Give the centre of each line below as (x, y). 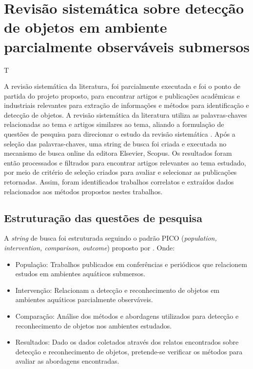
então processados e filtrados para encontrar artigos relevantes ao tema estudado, (125, 162)
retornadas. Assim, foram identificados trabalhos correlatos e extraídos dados (119, 182)
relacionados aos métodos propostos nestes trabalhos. (83, 191)
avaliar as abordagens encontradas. (67, 361)
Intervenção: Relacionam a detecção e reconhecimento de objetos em (117, 290)
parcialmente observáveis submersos (127, 46)
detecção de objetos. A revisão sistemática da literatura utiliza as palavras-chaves (126, 114)
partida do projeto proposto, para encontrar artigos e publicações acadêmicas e (122, 95)
